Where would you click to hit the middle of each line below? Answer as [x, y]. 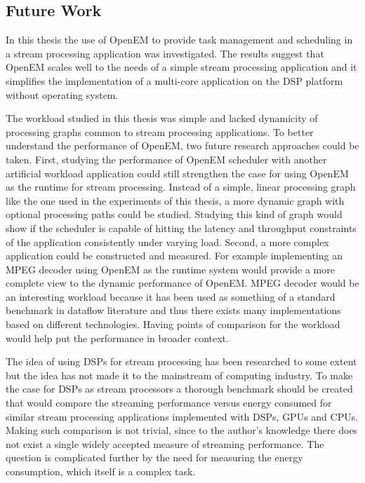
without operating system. [62, 94]
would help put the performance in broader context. [117, 338]
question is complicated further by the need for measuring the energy [154, 457]
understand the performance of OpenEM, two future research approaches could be [182, 145]
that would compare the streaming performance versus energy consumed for [169, 403]
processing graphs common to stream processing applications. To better [160, 131]
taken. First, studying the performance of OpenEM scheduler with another [166, 159]
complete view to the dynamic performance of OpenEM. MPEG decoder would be [182, 283]
